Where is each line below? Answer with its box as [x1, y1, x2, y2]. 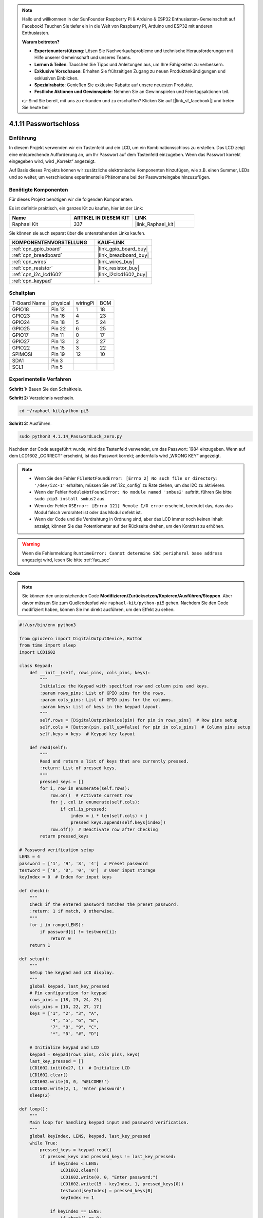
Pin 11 [51, 331, 64, 338]
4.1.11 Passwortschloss [9, 119, 80, 128]
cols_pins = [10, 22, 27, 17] [29, 1004, 102, 1009]
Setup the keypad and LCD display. [29, 970, 114, 975]
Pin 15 [51, 344, 65, 351]
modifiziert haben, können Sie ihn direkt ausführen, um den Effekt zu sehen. [22, 607, 175, 612]
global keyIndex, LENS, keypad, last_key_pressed [29, 1133, 150, 1139]
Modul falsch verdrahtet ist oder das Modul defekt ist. [34, 510, 142, 515]
